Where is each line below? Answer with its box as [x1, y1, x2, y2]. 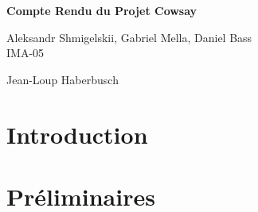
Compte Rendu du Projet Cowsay [6, 2, 197, 18]
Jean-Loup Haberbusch [6, 71, 119, 87]
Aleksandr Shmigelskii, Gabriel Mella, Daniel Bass [6, 29, 252, 45]
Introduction [6, 118, 148, 150]
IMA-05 [6, 44, 45, 61]
